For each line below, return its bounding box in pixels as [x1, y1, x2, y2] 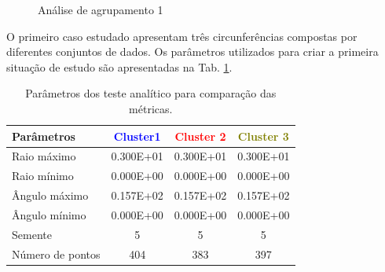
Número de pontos [12, 245, 101, 262]
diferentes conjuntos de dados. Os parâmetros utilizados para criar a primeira [6, 43, 379, 60]
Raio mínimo [12, 167, 74, 184]
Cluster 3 [237, 127, 289, 144]
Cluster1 [113, 127, 161, 144]
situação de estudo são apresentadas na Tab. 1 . [6, 58, 233, 75]
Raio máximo [12, 148, 76, 164]
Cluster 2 [174, 127, 226, 144]
